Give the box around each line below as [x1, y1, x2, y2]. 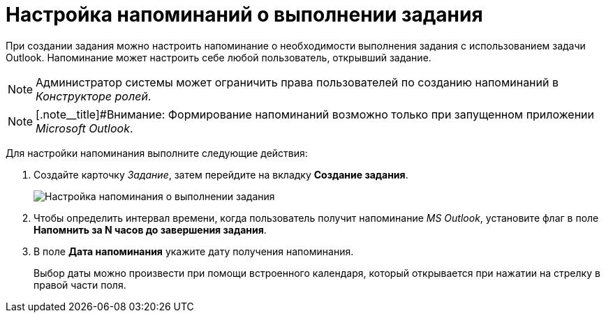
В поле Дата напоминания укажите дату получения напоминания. [34, 245, 354, 257]
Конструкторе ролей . [36, 89, 151, 103]
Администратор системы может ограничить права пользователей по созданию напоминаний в [36, 75, 559, 89]
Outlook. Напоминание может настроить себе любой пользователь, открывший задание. [6, 51, 431, 63]
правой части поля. [34, 278, 126, 291]
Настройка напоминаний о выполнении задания [6, 3, 483, 26]
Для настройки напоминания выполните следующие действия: [6, 146, 308, 159]
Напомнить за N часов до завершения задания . [34, 223, 267, 236]
